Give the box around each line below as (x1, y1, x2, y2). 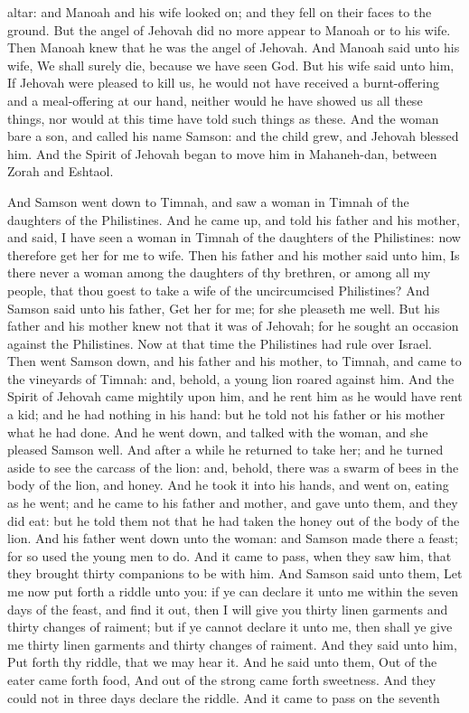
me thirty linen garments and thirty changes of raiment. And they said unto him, (7, 634, 457, 653)
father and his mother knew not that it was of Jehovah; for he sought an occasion (7, 316, 459, 335)
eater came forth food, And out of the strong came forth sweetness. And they (7, 670, 436, 689)
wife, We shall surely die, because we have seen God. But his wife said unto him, (7, 55, 455, 74)
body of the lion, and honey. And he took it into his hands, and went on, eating (7, 475, 449, 494)
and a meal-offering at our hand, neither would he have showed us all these (7, 90, 423, 109)
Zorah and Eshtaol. (7, 162, 114, 181)
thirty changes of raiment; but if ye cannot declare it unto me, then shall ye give (7, 617, 453, 636)
